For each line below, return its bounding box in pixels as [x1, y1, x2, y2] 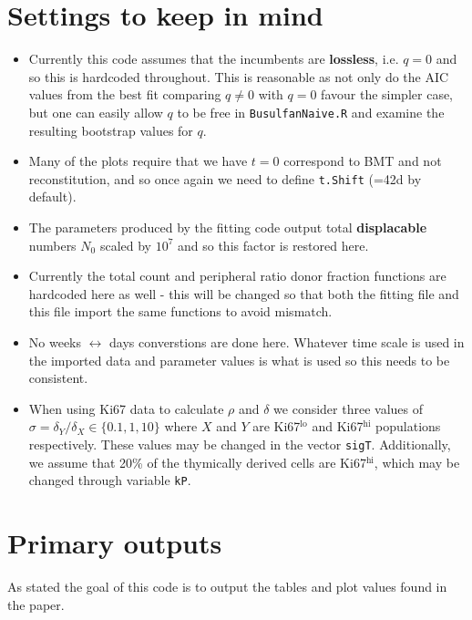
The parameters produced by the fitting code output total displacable [28, 218, 427, 236]
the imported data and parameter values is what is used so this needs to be [28, 350, 450, 369]
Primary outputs [7, 524, 222, 562]
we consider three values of [273, 398, 424, 418]
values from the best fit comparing [28, 85, 221, 104]
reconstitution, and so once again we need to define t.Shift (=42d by [28, 169, 422, 188]
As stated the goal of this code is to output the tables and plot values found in [7, 576, 447, 595]
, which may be [374, 452, 460, 471]
